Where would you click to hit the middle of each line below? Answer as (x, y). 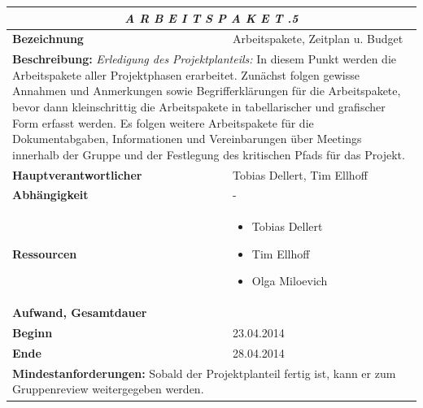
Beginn (33, 333)
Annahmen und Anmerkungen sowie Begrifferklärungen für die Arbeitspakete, (207, 91)
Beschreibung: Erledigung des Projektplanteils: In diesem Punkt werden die (205, 59)
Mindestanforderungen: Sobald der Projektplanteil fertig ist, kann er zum (204, 373)
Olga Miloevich (290, 281)
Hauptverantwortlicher (77, 174)
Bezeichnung (48, 39)
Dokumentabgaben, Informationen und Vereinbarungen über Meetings (187, 139)
